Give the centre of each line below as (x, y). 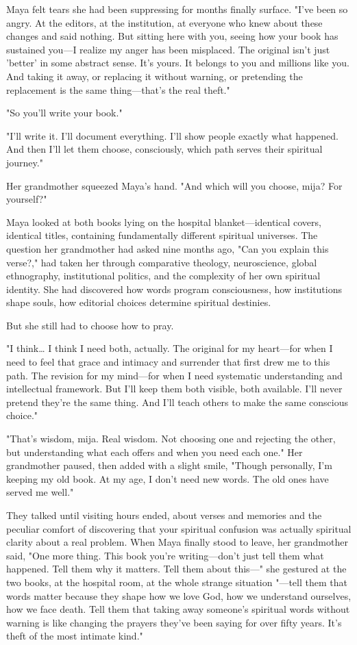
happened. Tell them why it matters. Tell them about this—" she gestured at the (176, 569)
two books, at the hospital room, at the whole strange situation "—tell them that (177, 582)
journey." (25, 162)
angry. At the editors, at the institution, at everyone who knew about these (164, 22)
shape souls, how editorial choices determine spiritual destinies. (139, 302)
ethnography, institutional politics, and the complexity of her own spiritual (163, 276)
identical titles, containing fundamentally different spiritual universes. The (162, 235)
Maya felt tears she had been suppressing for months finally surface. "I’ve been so (177, 9)
